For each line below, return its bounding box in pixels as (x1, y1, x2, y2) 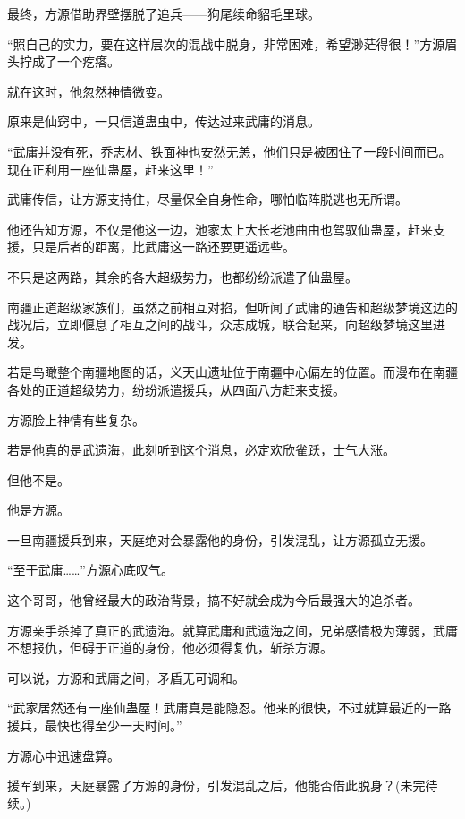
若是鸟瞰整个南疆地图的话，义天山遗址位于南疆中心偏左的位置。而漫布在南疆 (7, 363, 458, 381)
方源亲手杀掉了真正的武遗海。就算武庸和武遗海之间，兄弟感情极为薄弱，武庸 (7, 620, 458, 639)
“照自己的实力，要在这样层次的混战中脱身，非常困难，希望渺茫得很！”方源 (7, 34, 445, 53)
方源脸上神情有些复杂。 (7, 410, 145, 429)
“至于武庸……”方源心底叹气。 (7, 560, 173, 579)
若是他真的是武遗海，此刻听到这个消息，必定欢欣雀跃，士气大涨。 (7, 440, 395, 459)
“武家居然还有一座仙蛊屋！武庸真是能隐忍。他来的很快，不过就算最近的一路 (7, 698, 452, 717)
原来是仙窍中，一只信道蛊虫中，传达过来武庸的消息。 (7, 112, 320, 131)
